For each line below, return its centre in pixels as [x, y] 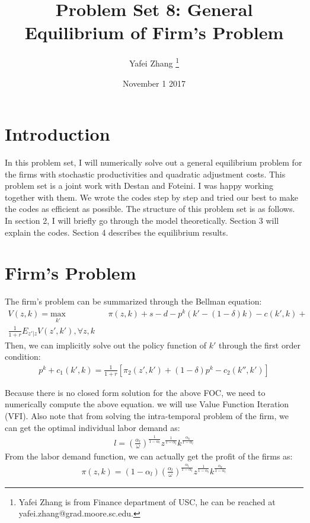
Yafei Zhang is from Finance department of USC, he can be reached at [147, 501]
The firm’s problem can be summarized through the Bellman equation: [133, 301]
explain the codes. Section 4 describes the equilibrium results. [116, 232]
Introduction [57, 134]
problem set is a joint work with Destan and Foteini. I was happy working [139, 186]
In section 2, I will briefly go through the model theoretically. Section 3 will [142, 221]
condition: [23, 356]
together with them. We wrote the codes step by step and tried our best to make [152, 197]
